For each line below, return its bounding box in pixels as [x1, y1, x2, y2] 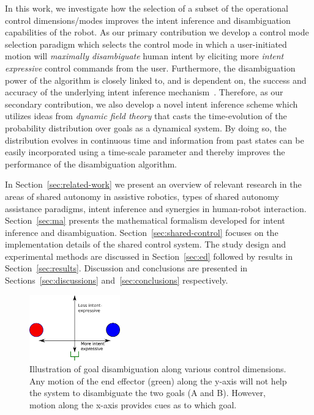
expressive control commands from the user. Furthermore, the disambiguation [5, 61, 296, 74]
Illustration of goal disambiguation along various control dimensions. [29, 362, 286, 375]
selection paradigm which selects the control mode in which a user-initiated [5, 37, 287, 50]
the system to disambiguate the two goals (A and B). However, [29, 386, 266, 399]
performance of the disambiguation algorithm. [5, 157, 178, 170]
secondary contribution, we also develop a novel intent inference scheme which [5, 97, 298, 110]
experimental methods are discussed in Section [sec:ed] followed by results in [5, 249, 293, 262]
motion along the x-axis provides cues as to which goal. [29, 398, 237, 411]
